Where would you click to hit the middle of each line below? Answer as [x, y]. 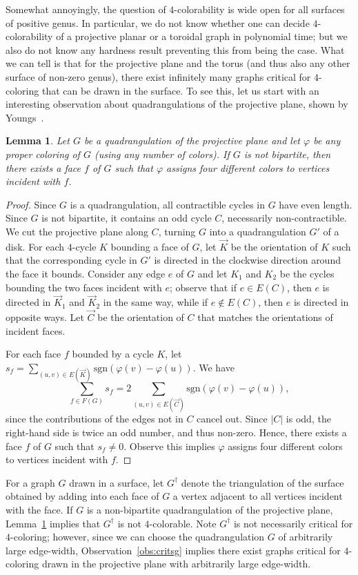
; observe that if [203, 287]
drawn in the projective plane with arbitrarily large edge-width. [176, 564]
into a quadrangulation [258, 231]
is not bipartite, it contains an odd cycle [127, 218]
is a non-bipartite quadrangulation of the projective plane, [210, 509]
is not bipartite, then [287, 154]
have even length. [316, 204]
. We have [213, 367]
